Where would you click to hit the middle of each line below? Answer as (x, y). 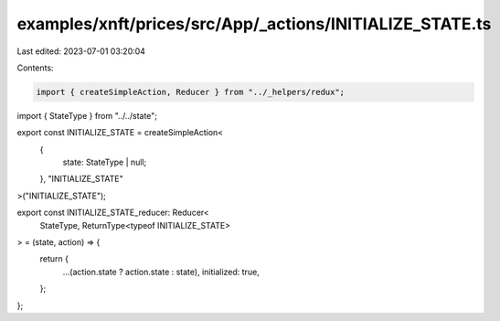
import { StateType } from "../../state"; (87, 115)
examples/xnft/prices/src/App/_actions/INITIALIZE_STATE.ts (254, 24)
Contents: (35, 68)
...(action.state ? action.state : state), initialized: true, (161, 272)
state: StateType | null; (105, 162)
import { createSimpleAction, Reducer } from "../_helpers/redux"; (191, 92)
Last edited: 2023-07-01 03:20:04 (81, 51)
